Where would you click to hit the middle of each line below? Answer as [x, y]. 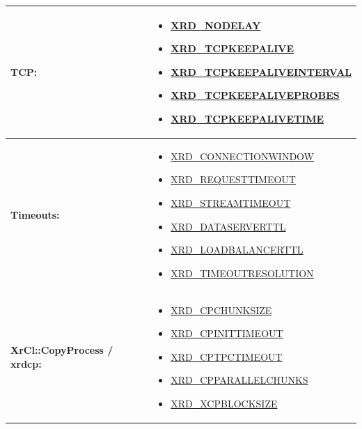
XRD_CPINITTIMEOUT [227, 333]
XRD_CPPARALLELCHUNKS [239, 380]
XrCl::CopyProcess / [62, 349]
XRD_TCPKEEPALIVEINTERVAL [261, 71]
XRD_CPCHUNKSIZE [221, 310]
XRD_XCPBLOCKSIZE [224, 403]
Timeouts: [35, 214]
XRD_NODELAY [216, 25]
